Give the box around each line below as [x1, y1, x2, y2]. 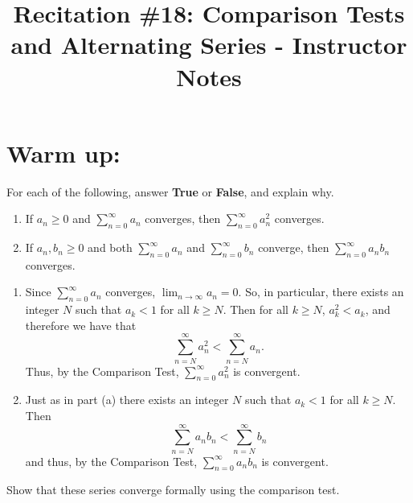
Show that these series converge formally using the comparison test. [6, 481, 340, 498]
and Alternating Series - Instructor [10, 28, 407, 61]
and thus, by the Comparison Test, [25, 452, 198, 469]
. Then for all [223, 301, 288, 318]
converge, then [258, 239, 329, 256]
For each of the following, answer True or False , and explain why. [6, 183, 334, 200]
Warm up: [6, 136, 121, 169]
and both [88, 239, 133, 256]
